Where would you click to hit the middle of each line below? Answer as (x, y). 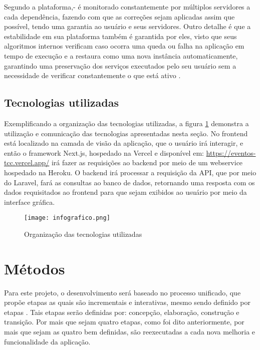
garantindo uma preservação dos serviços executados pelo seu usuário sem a (120, 65)
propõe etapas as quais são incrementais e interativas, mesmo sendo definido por (127, 302)
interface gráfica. (30, 202)
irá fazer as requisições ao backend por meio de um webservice (147, 162)
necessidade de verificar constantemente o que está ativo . (92, 75)
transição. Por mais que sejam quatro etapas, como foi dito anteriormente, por (124, 322)
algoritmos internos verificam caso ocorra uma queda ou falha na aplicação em (124, 46)
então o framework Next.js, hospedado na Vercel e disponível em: (104, 152)
